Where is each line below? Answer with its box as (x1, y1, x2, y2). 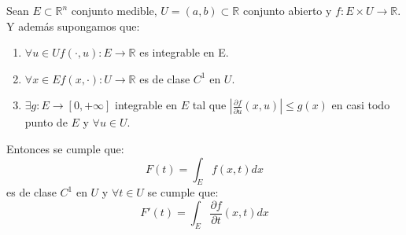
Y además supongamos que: (6, 17, 140, 34)
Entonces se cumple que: (6, 140, 124, 156)
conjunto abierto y (242, 2, 332, 18)
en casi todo (331, 97, 390, 113)
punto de (24, 114, 68, 130)
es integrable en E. (139, 44, 229, 61)
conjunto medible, (71, 2, 157, 18)
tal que (192, 97, 227, 113)
